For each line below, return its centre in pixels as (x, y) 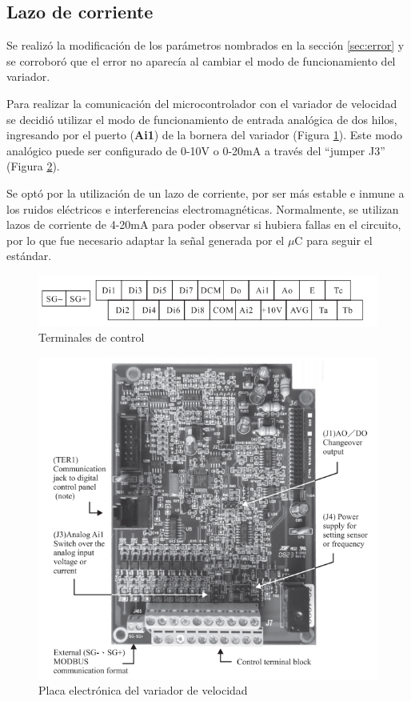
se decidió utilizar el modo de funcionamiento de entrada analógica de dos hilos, (202, 119)
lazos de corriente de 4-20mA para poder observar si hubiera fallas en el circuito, (204, 224)
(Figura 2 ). (33, 166)
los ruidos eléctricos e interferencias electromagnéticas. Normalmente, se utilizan (203, 208)
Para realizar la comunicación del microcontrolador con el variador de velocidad (202, 103)
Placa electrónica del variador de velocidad (143, 690)
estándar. (29, 256)
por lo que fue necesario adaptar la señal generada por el (146, 240)
